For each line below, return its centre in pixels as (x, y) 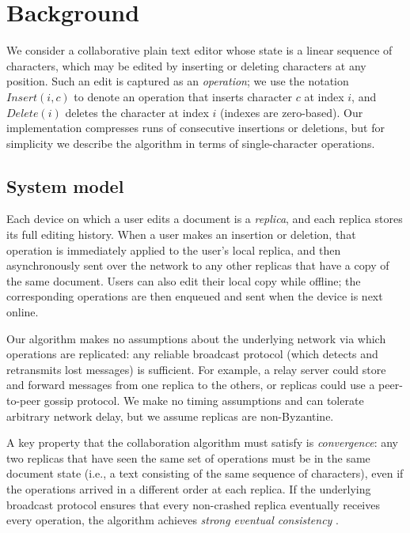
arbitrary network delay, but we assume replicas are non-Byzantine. (170, 416)
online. (23, 312)
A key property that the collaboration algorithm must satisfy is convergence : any (202, 442)
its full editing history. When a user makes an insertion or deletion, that (181, 234)
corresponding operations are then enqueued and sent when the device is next (195, 296)
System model (65, 185)
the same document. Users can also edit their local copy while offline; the (184, 280)
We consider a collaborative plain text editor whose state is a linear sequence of (199, 50)
